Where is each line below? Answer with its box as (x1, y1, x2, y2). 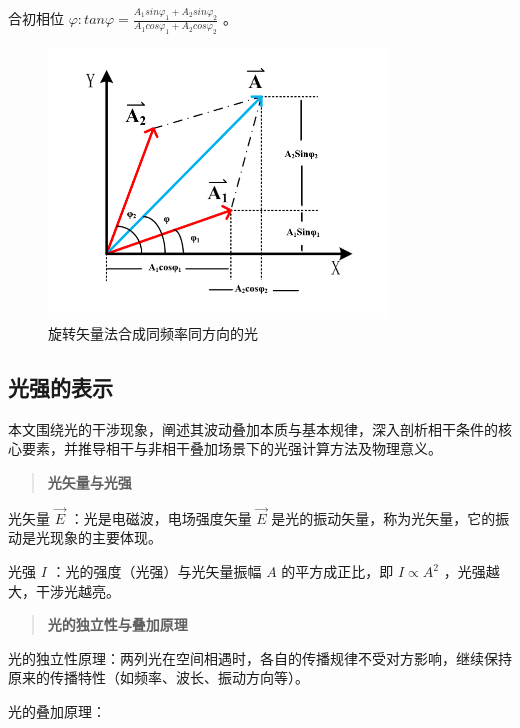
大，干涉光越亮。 (8, 580, 120, 601)
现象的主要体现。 (49, 527, 162, 548)
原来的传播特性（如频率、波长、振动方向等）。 (8, 667, 309, 688)
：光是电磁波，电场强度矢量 (69, 507, 252, 528)
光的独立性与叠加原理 (47, 614, 188, 635)
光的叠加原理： (8, 701, 106, 722)
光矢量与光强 (47, 472, 132, 493)
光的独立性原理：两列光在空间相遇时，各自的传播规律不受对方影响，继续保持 (8, 647, 512, 668)
